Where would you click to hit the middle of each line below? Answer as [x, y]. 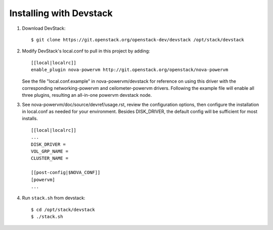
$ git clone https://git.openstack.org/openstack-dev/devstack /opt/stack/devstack [138, 40]
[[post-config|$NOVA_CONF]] [66, 172]
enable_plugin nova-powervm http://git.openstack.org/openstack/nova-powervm [130, 70]
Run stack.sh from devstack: [54, 198]
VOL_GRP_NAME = [50, 152]
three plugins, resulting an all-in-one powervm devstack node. [87, 95]
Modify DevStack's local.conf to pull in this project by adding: [86, 51]
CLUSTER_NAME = [50, 158]
